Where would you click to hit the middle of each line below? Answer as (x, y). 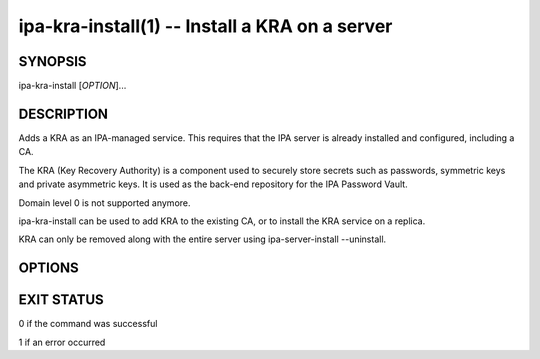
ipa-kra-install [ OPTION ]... (72, 86)
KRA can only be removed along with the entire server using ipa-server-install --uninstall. (202, 239)
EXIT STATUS (61, 300)
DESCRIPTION (63, 113)
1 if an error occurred (62, 342)
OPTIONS (48, 268)
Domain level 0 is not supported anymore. (104, 202)
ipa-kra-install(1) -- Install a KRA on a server (205, 26)
